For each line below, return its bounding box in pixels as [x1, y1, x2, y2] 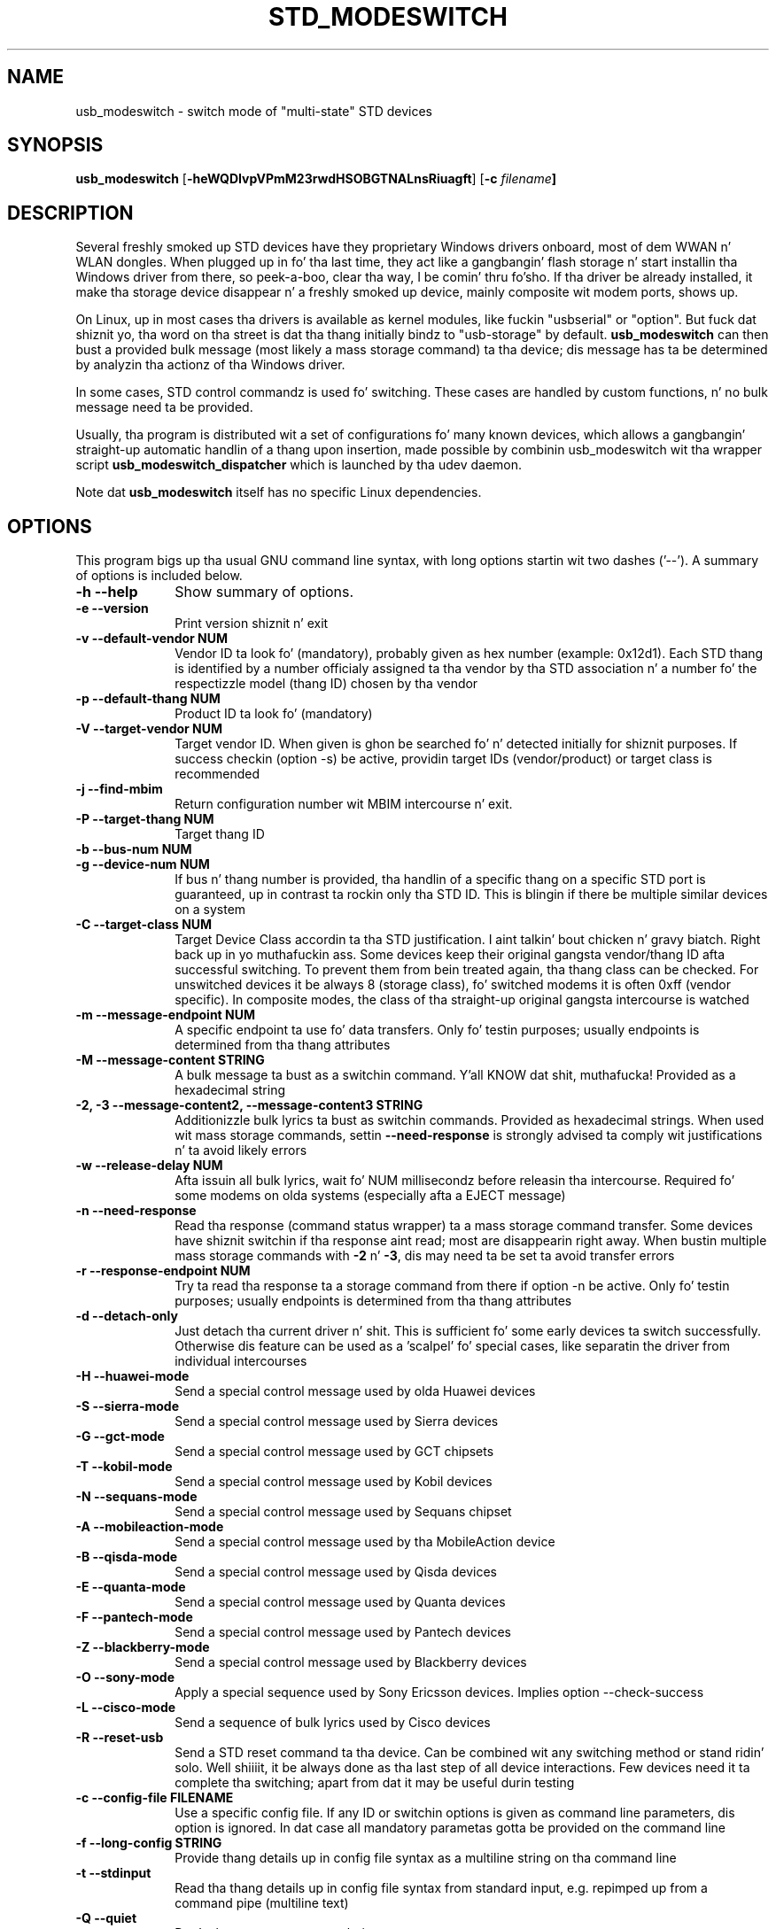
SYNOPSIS [7, 134, 104, 157]
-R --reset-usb [75, 1730, 164, 1746]
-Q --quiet [75, 1910, 137, 1926]
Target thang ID [175, 826, 265, 842]
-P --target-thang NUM [75, 811, 214, 827]
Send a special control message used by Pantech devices [175, 1624, 511, 1640]
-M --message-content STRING [75, 1052, 265, 1068]
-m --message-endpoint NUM [75, 1007, 255, 1023]
